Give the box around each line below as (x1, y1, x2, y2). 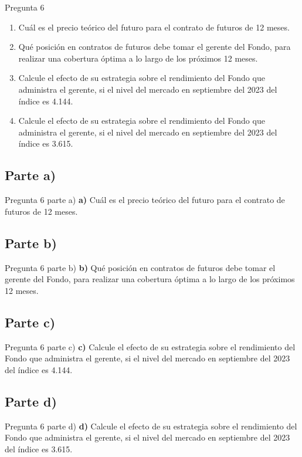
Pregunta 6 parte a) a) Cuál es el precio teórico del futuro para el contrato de (5, 194, 285, 206)
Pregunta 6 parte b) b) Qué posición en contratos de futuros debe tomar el (5, 261, 276, 273)
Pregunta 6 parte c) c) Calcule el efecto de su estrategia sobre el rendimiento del (5, 340, 296, 353)
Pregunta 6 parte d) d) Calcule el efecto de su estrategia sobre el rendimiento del (5, 419, 297, 432)
